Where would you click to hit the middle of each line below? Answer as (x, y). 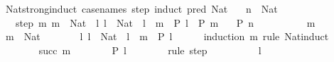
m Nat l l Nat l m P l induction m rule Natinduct (167, 36)
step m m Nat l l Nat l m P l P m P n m (165, 22)
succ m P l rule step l (150, 50)
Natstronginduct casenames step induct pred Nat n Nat (141, 8)
